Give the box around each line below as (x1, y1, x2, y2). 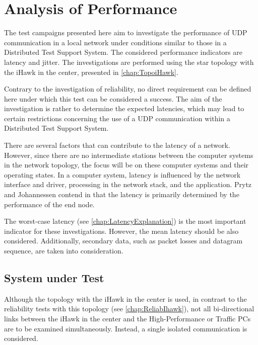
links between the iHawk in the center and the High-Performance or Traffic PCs (4, 313, 251, 323)
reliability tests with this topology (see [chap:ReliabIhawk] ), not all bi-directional (4, 303, 254, 314)
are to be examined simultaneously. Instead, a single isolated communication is (4, 323, 247, 333)
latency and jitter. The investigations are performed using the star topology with (4, 56, 254, 67)
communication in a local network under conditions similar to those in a (4, 37, 227, 47)
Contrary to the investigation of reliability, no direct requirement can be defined (4, 83, 251, 94)
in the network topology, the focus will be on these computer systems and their (4, 159, 249, 170)
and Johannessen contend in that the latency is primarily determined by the (4, 189, 239, 200)
